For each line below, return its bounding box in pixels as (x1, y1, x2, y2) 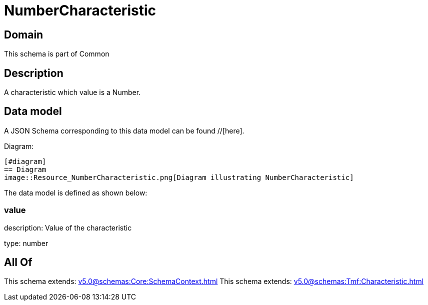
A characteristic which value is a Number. (4, 88, 141, 97)
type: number (4, 238, 48, 247)
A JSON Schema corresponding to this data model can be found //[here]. (4, 126, 244, 135)
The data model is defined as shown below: (4, 188, 147, 197)
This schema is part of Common (4, 49, 109, 58)
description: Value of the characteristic (4, 223, 132, 232)
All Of (4, 256, 32, 269)
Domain (4, 28, 43, 41)
